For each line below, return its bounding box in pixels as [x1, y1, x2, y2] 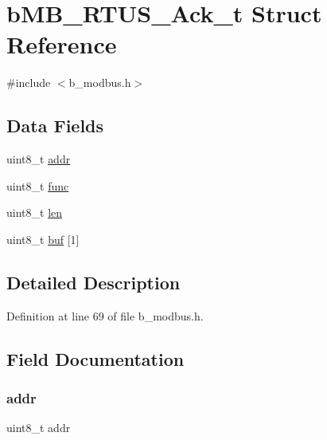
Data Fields [6, 113, 104, 138]
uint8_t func [6, 177, 69, 194]
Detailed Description [6, 269, 181, 294]
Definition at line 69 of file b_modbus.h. [6, 307, 204, 324]
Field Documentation [6, 346, 185, 371]
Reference [6, 28, 117, 61]
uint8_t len [6, 204, 63, 221]
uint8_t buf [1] [6, 230, 80, 247]
